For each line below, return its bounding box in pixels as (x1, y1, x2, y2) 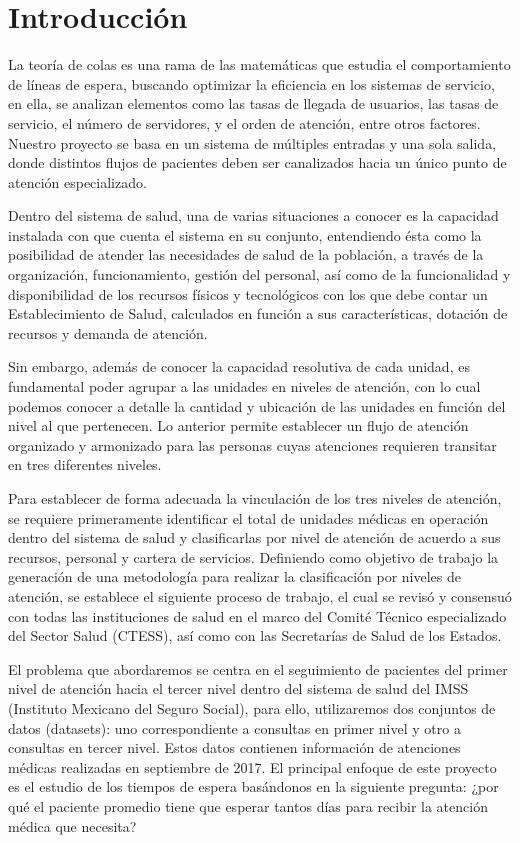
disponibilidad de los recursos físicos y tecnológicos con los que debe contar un (8, 283, 488, 304)
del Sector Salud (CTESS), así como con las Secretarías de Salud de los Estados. (8, 625, 502, 646)
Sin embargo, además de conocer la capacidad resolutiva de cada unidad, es (8, 356, 470, 377)
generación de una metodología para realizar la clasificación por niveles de (8, 566, 462, 587)
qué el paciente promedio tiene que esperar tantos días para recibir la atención (8, 795, 488, 816)
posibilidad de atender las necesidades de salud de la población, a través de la (8, 244, 484, 265)
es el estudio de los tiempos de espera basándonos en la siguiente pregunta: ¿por (8, 776, 499, 797)
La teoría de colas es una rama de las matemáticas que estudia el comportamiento (8, 54, 511, 75)
